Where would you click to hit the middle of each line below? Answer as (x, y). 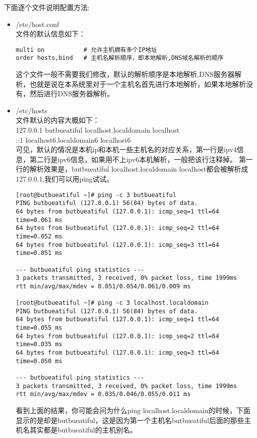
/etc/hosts (31, 110)
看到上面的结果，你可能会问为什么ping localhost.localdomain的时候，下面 (133, 410)
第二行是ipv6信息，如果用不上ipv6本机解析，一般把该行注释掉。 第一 (141, 159)
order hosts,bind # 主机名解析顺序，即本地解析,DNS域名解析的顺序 (120, 58)
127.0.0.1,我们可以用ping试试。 (64, 179)
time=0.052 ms (39, 236)
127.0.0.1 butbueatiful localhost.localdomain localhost (98, 130)
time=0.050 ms (39, 361)
